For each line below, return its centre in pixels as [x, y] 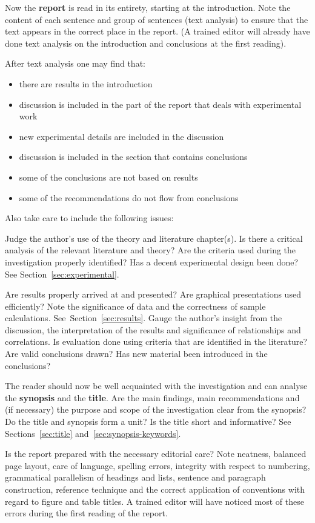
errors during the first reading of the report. [86, 513]
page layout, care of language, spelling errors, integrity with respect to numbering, [157, 465]
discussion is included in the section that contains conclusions [133, 157]
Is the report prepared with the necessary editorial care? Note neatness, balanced [156, 454]
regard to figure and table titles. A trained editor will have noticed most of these [154, 501]
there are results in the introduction [86, 83]
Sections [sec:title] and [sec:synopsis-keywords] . [93, 433]
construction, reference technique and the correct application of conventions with [155, 489]
